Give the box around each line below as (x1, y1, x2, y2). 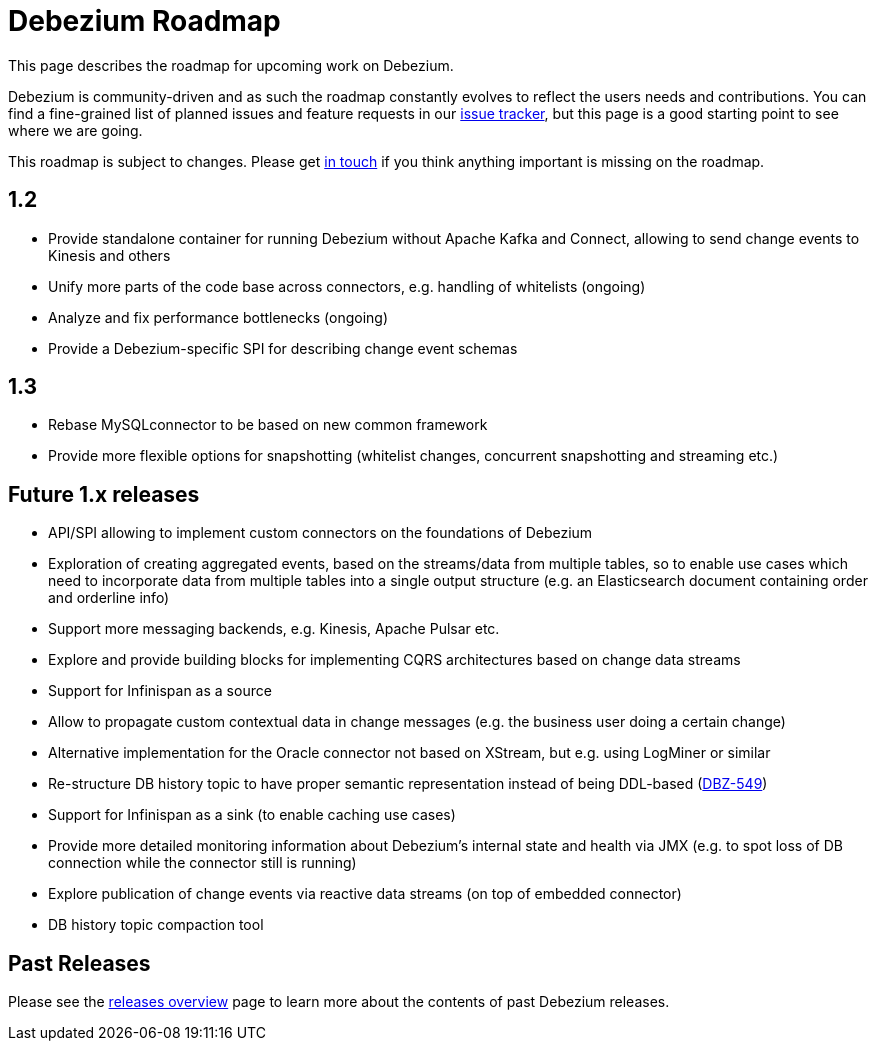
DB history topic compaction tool (48, 916, 264, 934)
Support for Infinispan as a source (48, 682, 272, 700)
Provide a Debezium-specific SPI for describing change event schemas (48, 339, 518, 357)
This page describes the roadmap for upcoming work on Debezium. (8, 56, 454, 74)
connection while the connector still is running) (48, 854, 357, 872)
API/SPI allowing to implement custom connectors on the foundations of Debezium (48, 524, 593, 542)
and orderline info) (48, 589, 170, 607)
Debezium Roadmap (8, 4, 281, 38)
